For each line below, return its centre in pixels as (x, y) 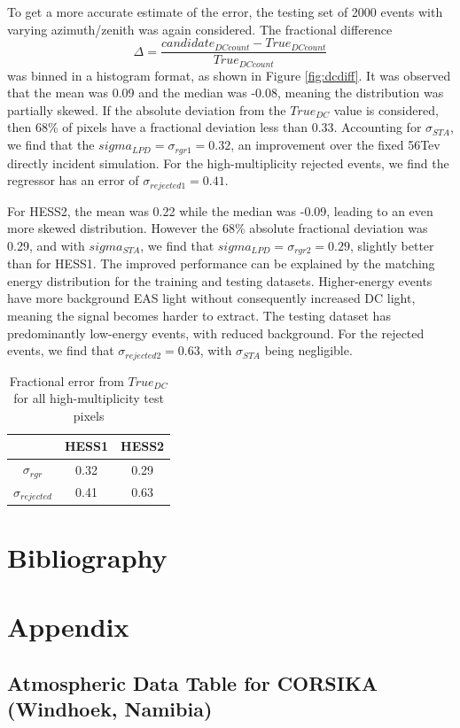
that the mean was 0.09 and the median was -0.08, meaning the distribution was (226, 93)
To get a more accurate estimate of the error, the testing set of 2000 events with (225, 12)
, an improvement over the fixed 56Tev (335, 145)
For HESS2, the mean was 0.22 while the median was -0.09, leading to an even (220, 210)
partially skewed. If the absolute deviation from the (147, 109)
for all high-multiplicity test (89, 398)
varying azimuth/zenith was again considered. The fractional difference (200, 29)
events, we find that (61, 350)
